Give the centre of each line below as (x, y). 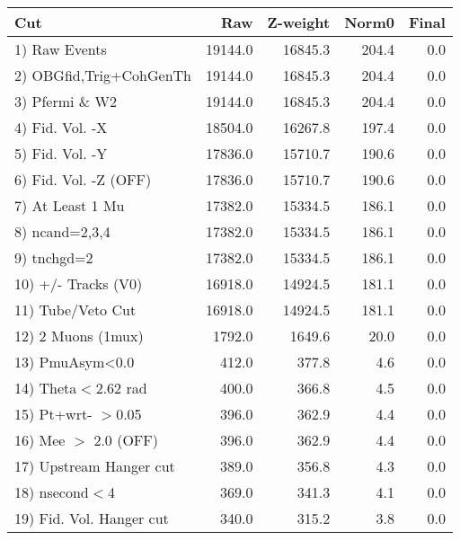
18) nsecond (52, 492)
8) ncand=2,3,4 (62, 231)
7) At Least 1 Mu (70, 205)
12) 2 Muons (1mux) (79, 336)
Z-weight (299, 22)
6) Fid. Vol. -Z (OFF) (83, 179)
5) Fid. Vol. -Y (61, 153)
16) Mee (40, 440)
